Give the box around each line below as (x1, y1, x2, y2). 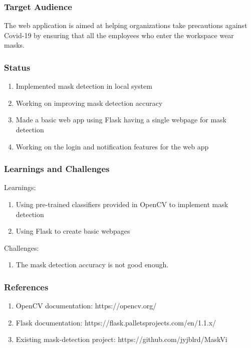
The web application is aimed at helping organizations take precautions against (4, 20, 247, 31)
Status (4, 61, 31, 73)
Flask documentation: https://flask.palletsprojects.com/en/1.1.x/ (16, 317, 216, 327)
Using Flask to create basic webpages (16, 226, 130, 236)
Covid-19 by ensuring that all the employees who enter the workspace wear (4, 30, 234, 40)
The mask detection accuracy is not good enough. (16, 259, 169, 270)
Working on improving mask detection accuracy (16, 97, 163, 108)
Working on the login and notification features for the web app (16, 141, 209, 151)
